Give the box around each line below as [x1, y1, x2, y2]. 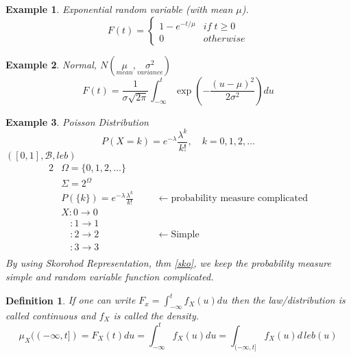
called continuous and [5, 308, 96, 322]
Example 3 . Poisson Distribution [5, 114, 149, 129]
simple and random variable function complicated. [5, 269, 214, 283]
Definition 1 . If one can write [5, 293, 136, 307]
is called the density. [113, 308, 199, 322]
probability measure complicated [171, 194, 308, 204]
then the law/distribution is [231, 293, 346, 307]
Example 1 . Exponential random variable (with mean [5, 2, 233, 16]
